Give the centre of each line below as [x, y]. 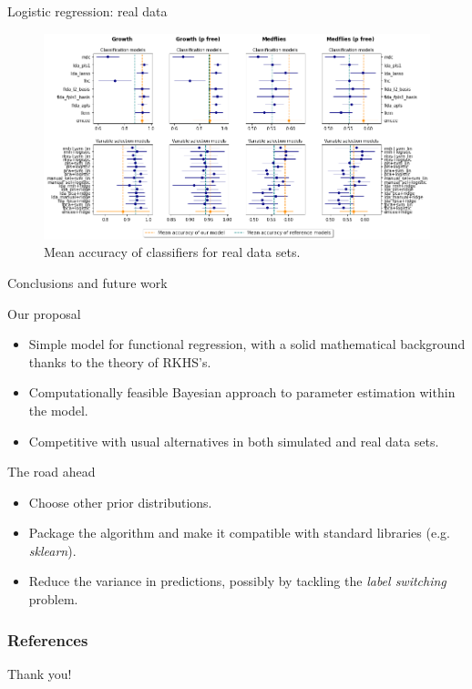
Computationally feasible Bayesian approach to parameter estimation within [242, 392]
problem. [53, 599]
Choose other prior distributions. [120, 502]
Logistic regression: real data [87, 11]
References [48, 639]
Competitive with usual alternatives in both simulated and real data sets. [234, 441]
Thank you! [40, 673]
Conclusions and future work [87, 282]
